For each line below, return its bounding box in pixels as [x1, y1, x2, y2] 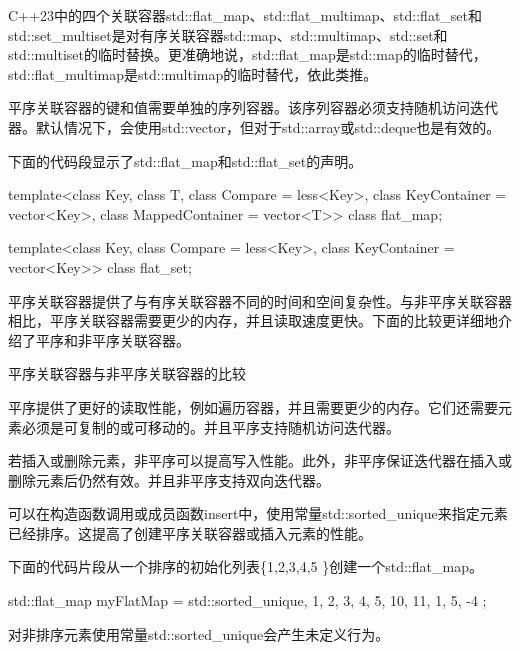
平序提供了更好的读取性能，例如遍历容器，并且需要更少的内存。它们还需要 [8, 396, 498, 417]
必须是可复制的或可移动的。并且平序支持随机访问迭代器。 [21, 416, 400, 437]
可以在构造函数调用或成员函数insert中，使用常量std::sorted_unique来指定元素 [8, 503, 508, 524]
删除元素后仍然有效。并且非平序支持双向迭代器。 [8, 469, 330, 490]
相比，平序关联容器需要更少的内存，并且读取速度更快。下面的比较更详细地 [8, 310, 498, 331]
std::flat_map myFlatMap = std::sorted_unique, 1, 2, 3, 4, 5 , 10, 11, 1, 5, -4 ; [8, 590, 487, 611]
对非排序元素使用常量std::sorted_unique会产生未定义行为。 [8, 623, 390, 644]
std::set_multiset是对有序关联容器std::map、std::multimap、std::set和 [8, 24, 448, 45]
